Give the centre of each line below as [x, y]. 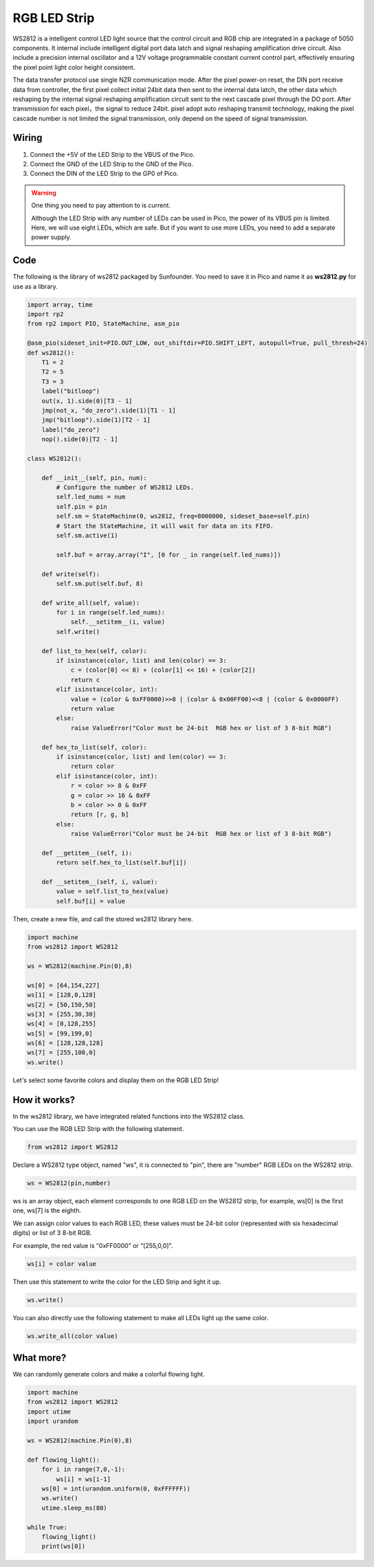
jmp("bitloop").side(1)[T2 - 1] [96, 420]
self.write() [78, 632]
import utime [49, 1412]
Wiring [27, 138]
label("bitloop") [71, 391]
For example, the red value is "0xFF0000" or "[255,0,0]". [93, 1245]
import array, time [60, 305]
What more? [40, 1358]
